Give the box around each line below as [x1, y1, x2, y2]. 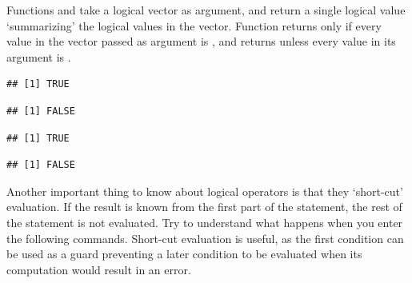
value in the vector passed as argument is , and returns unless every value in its [6, 33, 396, 50]
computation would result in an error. [6, 261, 191, 277]
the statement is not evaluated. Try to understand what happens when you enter [6, 213, 403, 230]
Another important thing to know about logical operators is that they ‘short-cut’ [6, 182, 403, 199]
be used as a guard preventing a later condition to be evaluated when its [6, 245, 362, 262]
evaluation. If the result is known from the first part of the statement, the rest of [6, 198, 402, 215]
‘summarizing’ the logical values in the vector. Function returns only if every [6, 17, 382, 34]
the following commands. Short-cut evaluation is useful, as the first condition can [6, 229, 404, 246]
